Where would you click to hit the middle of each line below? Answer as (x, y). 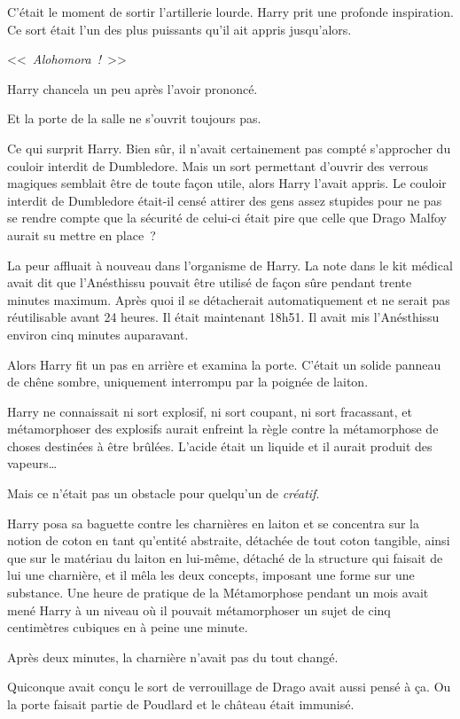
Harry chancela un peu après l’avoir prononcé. (133, 88)
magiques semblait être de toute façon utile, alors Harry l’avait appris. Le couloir (227, 183)
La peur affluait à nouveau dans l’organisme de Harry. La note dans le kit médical (230, 265)
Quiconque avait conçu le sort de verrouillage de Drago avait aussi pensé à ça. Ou (229, 687)
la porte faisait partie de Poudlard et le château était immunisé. (181, 704)
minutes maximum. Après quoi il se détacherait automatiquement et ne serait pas (229, 299)
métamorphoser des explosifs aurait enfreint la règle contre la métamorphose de (223, 429)
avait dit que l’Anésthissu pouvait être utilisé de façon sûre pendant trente (210, 282)
